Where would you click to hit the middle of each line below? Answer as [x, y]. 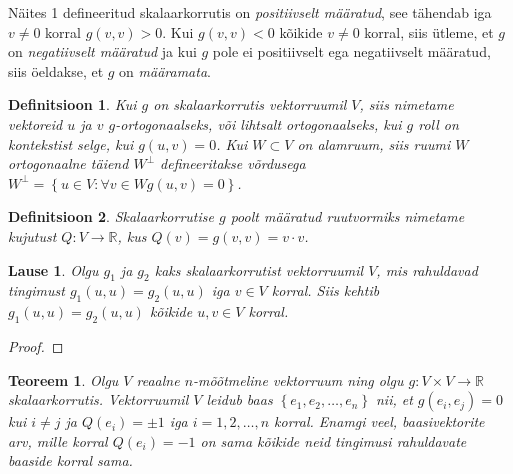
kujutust [32, 235]
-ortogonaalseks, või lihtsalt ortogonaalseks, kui [258, 123]
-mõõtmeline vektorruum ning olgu [298, 379]
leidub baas [239, 399]
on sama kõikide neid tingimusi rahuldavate [333, 440]
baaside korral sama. [70, 460]
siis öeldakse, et [56, 70]
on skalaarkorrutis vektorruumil [250, 104]
